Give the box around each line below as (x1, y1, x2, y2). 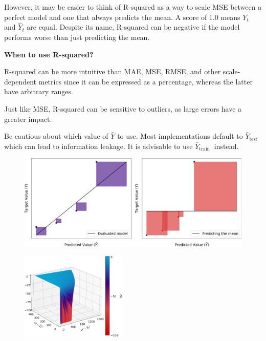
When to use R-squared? (4, 49, 94, 59)
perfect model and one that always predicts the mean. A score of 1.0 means (4, 11, 240, 22)
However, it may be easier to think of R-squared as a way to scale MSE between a (4, 2, 262, 12)
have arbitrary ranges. (4, 86, 73, 97)
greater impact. (4, 113, 52, 124)
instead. (214, 140, 239, 151)
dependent (4, 76, 37, 87)
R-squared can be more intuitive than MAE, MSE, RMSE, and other (4, 66, 221, 77)
